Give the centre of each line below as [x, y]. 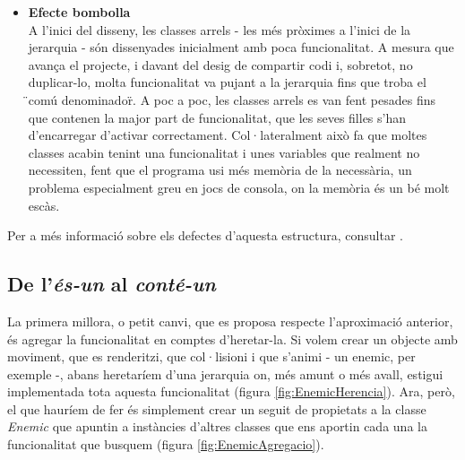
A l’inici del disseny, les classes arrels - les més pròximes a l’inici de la [220, 29]
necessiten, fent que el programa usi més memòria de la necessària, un [220, 170]
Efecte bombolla [79, 12]
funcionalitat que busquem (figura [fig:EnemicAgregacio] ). [166, 444]
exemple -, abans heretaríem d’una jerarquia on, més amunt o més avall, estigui [225, 373]
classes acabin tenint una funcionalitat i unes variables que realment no [224, 152]
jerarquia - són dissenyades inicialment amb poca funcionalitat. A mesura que [241, 47]
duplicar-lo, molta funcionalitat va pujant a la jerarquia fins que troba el [227, 82]
